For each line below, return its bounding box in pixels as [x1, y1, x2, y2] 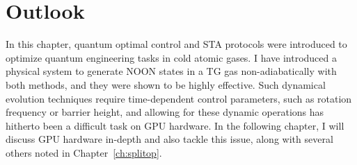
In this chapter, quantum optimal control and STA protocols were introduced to [6, 37, 347, 51]
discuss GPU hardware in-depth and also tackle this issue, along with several [6, 132, 333, 146]
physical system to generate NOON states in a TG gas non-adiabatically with [6, 64, 337, 78]
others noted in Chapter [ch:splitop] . [6, 145, 162, 159]
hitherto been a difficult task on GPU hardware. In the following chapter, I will [6, 118, 344, 132]
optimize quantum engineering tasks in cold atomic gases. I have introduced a [6, 50, 337, 64]
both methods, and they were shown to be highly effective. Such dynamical [6, 77, 326, 92]
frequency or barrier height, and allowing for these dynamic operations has [6, 105, 324, 119]
